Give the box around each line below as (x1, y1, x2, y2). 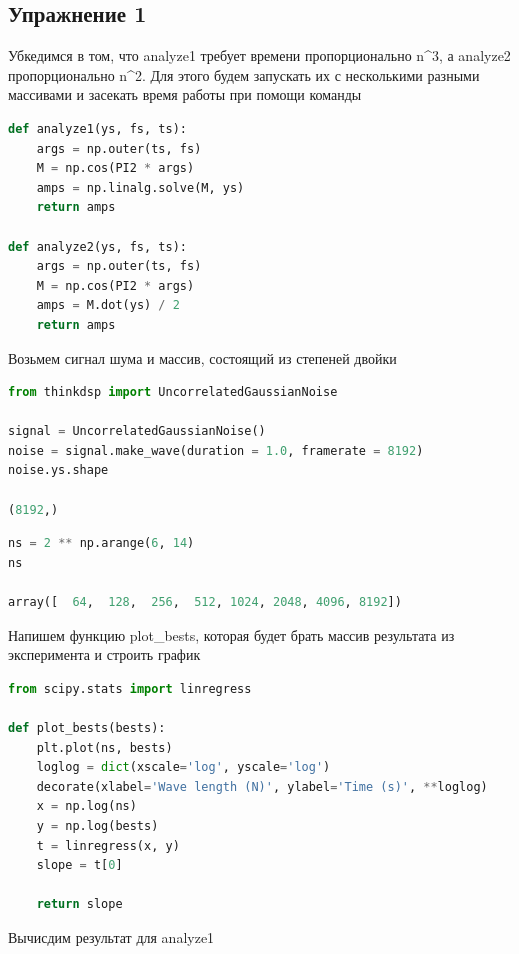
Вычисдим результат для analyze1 (8, 926, 215, 947)
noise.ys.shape (8, 463, 109, 478)
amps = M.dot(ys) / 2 (36, 298, 180, 313)
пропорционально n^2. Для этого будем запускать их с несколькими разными (8, 64, 480, 85)
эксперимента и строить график (8, 644, 201, 665)
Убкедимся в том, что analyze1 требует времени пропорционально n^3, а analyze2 (8, 45, 511, 66)
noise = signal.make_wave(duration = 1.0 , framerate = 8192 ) (8, 443, 424, 458)
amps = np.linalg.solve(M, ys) (36, 180, 245, 195)
